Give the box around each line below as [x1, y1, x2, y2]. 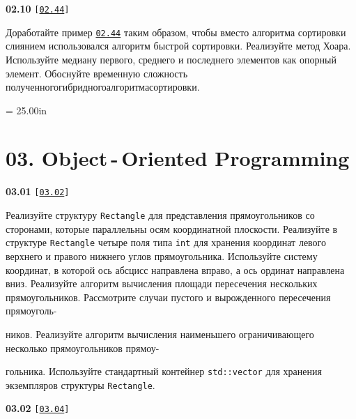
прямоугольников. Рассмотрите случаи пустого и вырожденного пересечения [6, 289, 331, 304]
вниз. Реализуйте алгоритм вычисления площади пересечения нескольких [6, 276, 318, 291]
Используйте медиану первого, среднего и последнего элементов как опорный [6, 52, 336, 66]
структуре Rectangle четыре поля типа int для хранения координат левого [6, 235, 327, 250]
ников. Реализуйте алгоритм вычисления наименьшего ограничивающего [6, 326, 314, 341]
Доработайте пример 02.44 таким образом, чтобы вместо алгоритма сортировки [6, 24, 346, 39]
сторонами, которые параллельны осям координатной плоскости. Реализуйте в [6, 221, 338, 236]
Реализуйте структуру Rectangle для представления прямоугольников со [6, 208, 315, 222]
